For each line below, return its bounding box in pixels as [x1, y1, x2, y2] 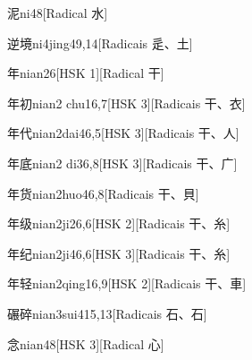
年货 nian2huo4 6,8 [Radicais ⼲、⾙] [7, 184, 199, 202]
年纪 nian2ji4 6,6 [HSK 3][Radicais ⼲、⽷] [7, 244, 231, 262]
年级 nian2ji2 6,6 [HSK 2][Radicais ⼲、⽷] [7, 214, 231, 233]
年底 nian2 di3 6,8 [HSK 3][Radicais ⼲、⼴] [7, 153, 238, 172]
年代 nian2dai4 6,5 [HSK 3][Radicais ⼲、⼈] [7, 124, 239, 142]
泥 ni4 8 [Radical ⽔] [7, 4, 108, 21]
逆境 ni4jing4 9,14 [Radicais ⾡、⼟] [7, 33, 193, 52]
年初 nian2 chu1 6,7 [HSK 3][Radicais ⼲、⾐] [7, 93, 246, 112]
